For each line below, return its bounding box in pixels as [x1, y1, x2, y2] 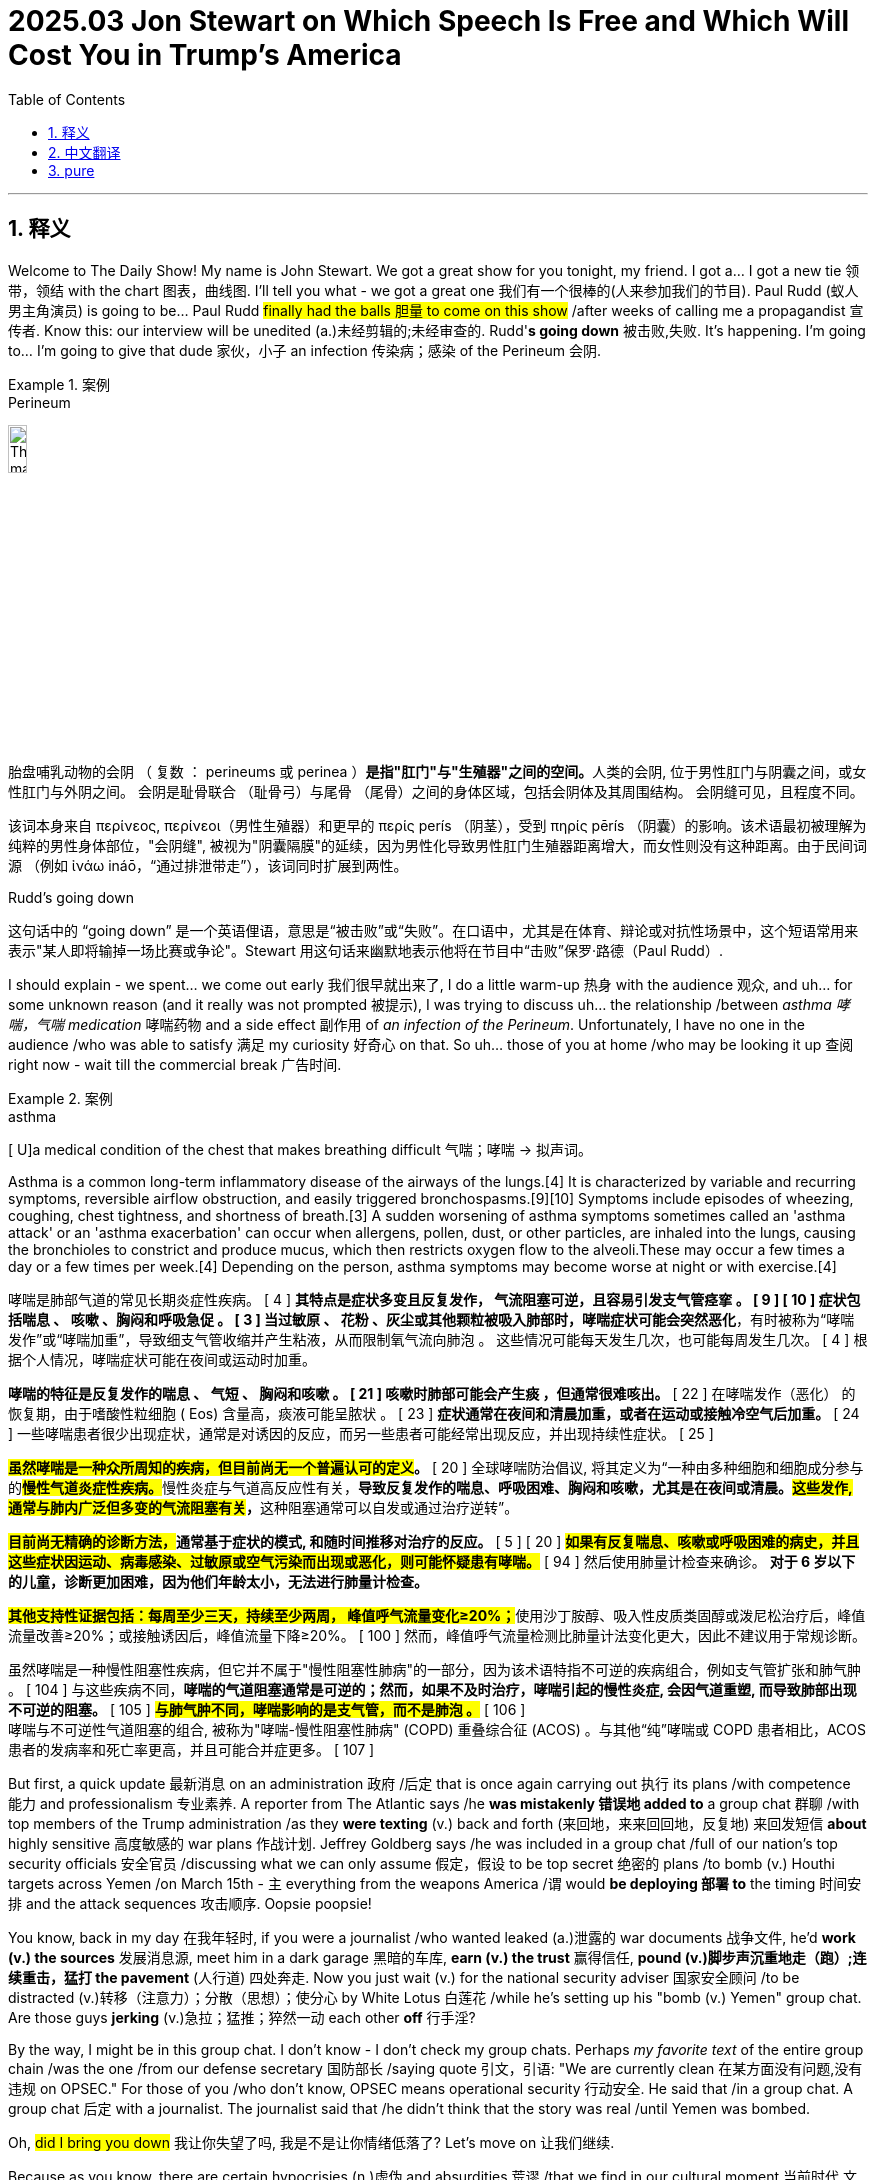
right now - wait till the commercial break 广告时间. [8, 1056, 342, 1074]
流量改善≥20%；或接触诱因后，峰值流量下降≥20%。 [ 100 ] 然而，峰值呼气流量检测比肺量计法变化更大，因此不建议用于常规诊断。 [8, 1627, 867, 1645]
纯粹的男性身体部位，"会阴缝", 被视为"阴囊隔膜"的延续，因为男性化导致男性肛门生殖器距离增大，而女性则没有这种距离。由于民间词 [8, 837, 867, 855]
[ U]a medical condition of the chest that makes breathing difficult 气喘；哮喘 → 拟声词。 [8, 1141, 592, 1159]
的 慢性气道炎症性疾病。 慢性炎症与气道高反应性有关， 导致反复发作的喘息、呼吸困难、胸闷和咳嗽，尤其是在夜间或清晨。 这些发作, [8, 1479, 853, 1497]
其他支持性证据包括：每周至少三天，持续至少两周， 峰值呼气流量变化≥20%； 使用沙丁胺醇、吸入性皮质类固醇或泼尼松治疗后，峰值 [8, 1607, 866, 1625]
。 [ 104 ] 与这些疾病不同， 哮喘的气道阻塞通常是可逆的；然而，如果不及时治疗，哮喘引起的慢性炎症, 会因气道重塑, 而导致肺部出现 [8, 1681, 857, 1699]
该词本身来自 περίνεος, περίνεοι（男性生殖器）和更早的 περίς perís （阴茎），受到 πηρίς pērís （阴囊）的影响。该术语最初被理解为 [8, 817, 867, 835]
